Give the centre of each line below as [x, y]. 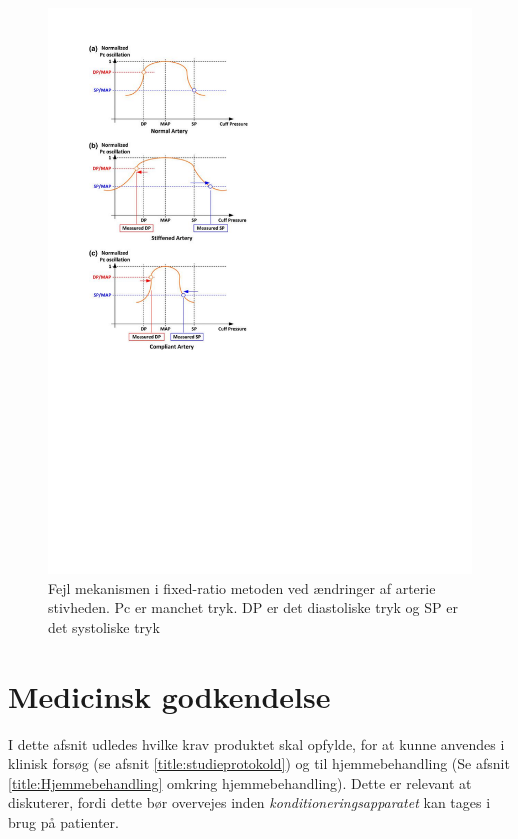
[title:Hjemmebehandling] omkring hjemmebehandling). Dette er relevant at [240, 782]
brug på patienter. [63, 821]
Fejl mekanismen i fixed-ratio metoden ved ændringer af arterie [242, 587]
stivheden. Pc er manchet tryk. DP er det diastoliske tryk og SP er [253, 607]
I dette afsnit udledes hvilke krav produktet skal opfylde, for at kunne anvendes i [256, 743]
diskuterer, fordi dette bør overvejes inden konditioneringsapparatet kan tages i [249, 802]
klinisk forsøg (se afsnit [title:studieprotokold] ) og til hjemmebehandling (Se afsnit [259, 763]
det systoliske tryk [104, 626]
